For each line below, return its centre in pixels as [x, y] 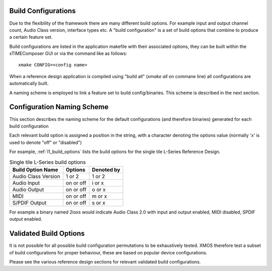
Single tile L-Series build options [48, 162]
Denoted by [106, 170]
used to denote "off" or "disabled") [46, 142]
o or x [99, 189]
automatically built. [29, 84]
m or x [99, 196]
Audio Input [26, 183]
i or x [98, 183]
